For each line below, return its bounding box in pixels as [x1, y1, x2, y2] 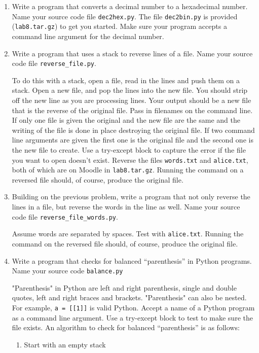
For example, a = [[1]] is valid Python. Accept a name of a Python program [12, 302, 255, 312]
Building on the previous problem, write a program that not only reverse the [12, 191, 250, 202]
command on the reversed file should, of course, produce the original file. [12, 238, 238, 249]
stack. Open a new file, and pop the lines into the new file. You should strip [12, 85, 248, 95]
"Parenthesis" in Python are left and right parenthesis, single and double [12, 282, 237, 293]
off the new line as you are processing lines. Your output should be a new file [12, 94, 251, 105]
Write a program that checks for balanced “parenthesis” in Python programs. [12, 255, 252, 266]
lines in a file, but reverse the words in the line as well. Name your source [12, 201, 240, 211]
